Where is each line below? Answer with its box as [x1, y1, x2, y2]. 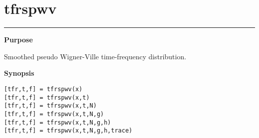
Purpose [4, 34, 33, 45]
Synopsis [4, 68, 34, 78]
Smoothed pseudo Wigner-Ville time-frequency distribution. [4, 51, 186, 61]
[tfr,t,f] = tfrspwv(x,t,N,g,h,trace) [4, 127, 132, 135]
